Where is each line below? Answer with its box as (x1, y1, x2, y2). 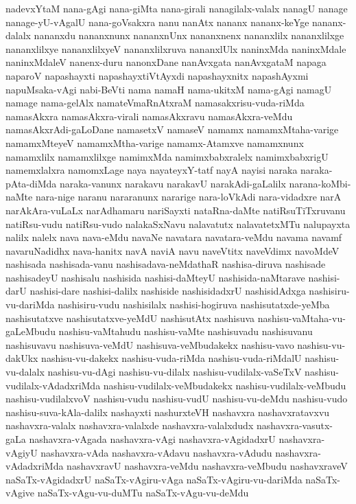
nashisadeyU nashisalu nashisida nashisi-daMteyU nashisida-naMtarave (5, 270, 305, 284)
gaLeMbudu (5, 324, 56, 339)
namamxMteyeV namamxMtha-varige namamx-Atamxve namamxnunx (5, 135, 304, 150)
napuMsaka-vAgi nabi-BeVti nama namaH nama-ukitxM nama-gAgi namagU (5, 82, 332, 96)
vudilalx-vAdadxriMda (5, 378, 101, 392)
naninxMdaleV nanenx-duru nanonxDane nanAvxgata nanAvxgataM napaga (5, 55, 327, 69)
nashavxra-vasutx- (256, 418, 333, 433)
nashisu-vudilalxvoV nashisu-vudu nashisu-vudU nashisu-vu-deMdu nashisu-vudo (5, 391, 348, 406)
